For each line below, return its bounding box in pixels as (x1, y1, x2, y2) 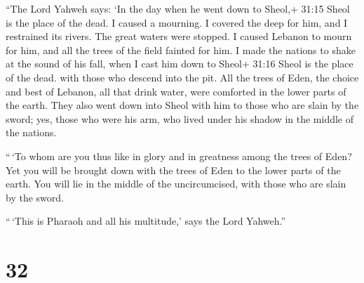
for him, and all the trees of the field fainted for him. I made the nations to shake (6, 42, 356, 57)
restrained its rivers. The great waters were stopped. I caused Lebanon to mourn (6, 29, 352, 44)
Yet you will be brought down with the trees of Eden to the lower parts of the (6, 162, 341, 177)
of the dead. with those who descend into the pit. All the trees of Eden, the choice (6, 70, 359, 84)
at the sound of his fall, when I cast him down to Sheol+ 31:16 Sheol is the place (6, 56, 353, 71)
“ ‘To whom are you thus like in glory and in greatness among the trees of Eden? (6, 148, 352, 163)
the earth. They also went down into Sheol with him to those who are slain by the (6, 98, 359, 112)
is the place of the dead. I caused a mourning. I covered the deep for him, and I (6, 15, 348, 29)
